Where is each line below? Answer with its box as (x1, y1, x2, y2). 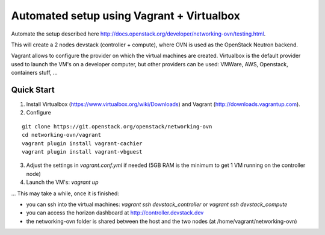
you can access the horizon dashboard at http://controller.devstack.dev (26, 209, 204, 216)
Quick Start (11, 84, 55, 95)
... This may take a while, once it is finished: (11, 190, 120, 197)
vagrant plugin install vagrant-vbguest (22, 148, 143, 155)
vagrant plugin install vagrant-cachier (22, 140, 143, 147)
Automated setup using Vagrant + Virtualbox (11, 9, 240, 22)
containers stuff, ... (11, 69, 58, 77)
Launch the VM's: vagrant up (26, 178, 99, 186)
